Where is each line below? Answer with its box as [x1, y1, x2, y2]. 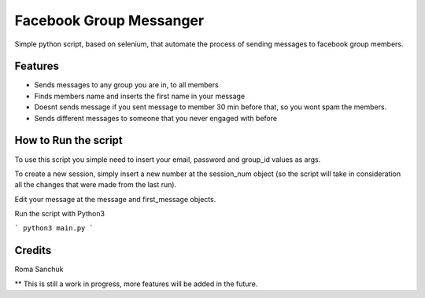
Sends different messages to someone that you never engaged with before [34, 113, 278, 123]
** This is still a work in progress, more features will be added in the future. [14, 279, 258, 289]
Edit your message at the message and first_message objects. [14, 194, 216, 204]
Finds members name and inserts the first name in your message [34, 91, 246, 101]
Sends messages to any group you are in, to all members [34, 80, 220, 90]
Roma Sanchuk [14, 264, 64, 274]
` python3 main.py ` [14, 224, 94, 233]
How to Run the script [14, 134, 124, 147]
